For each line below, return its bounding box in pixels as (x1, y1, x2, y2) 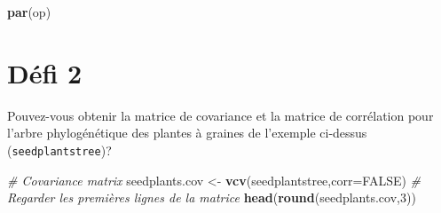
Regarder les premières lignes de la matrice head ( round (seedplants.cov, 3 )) (7, 188, 416, 207)
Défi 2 (7, 54, 83, 91)
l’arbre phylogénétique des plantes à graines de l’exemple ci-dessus (7, 123, 367, 142)
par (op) (7, 3, 51, 20)
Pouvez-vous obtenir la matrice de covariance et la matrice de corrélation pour (7, 106, 434, 124)
